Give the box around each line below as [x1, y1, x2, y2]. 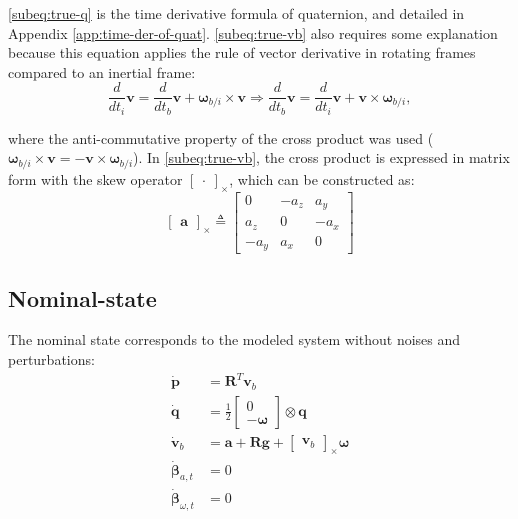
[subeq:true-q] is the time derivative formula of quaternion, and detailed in [8, 3, 465, 23]
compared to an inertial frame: [8, 61, 196, 82]
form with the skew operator [8, 168, 183, 189]
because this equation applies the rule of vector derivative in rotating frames [8, 42, 476, 63]
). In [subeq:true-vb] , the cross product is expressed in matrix [133, 147, 510, 168]
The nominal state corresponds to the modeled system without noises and [8, 329, 461, 350]
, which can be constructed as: [229, 168, 415, 189]
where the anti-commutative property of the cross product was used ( [8, 127, 434, 148]
